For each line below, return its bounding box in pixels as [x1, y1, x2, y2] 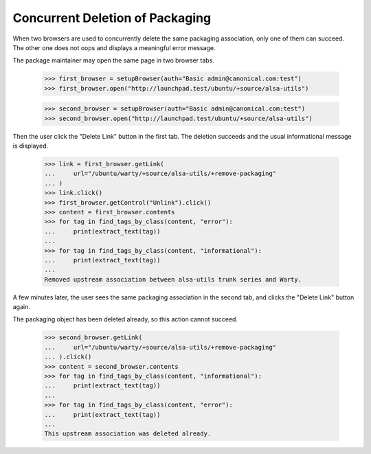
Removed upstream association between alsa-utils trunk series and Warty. [44, 275, 302, 283]
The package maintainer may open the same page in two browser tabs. [12, 56, 214, 65]
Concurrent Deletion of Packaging [12, 10, 212, 25]
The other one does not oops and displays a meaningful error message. [12, 43, 216, 52]
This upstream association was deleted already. [44, 430, 212, 438]
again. [12, 303, 31, 311]
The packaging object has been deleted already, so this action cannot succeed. [12, 315, 238, 324]
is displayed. [12, 141, 49, 150]
